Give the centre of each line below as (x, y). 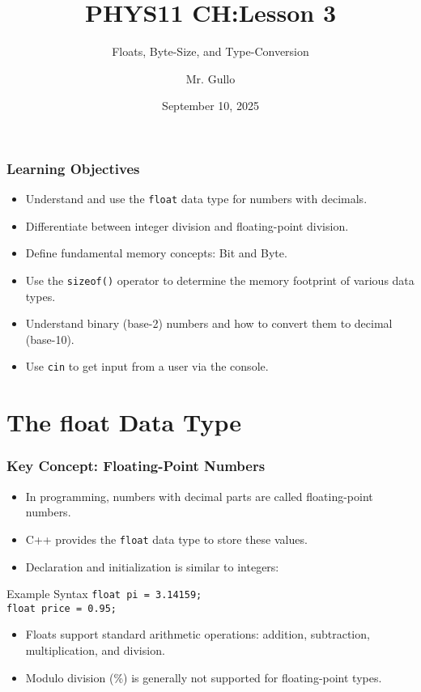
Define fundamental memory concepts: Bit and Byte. (156, 253)
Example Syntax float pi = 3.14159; (104, 594)
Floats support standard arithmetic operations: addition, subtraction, (198, 634)
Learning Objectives (73, 168)
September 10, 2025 (210, 106)
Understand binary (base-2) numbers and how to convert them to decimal (209, 323)
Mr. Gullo (210, 78)
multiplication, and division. (95, 650)
